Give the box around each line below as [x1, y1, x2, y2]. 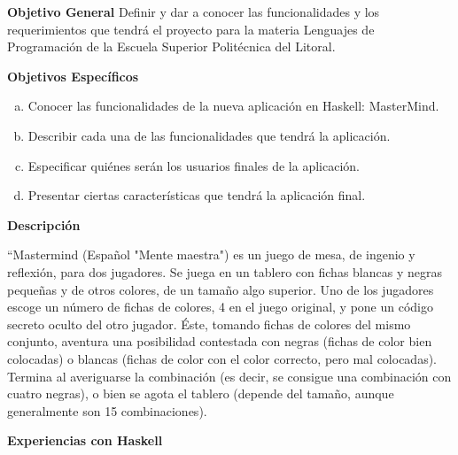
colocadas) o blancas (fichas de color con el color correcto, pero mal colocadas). [7, 349, 437, 367]
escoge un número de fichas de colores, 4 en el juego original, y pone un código [7, 297, 433, 316]
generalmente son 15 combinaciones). [7, 401, 207, 420]
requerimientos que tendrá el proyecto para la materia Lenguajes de [7, 19, 375, 38]
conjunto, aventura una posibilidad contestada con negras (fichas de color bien [7, 332, 432, 351]
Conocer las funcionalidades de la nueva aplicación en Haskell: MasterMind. [27, 96, 439, 115]
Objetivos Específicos [7, 66, 139, 85]
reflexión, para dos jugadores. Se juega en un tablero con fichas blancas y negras [7, 262, 442, 281]
